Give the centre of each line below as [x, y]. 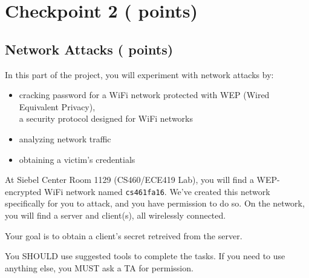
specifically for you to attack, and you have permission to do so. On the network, [155, 203]
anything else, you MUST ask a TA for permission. [99, 267]
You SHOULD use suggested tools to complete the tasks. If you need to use [145, 256]
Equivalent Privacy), [57, 106]
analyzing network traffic [65, 138]
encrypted [23, 191]
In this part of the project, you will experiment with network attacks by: [139, 74]
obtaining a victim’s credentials [77, 159]
